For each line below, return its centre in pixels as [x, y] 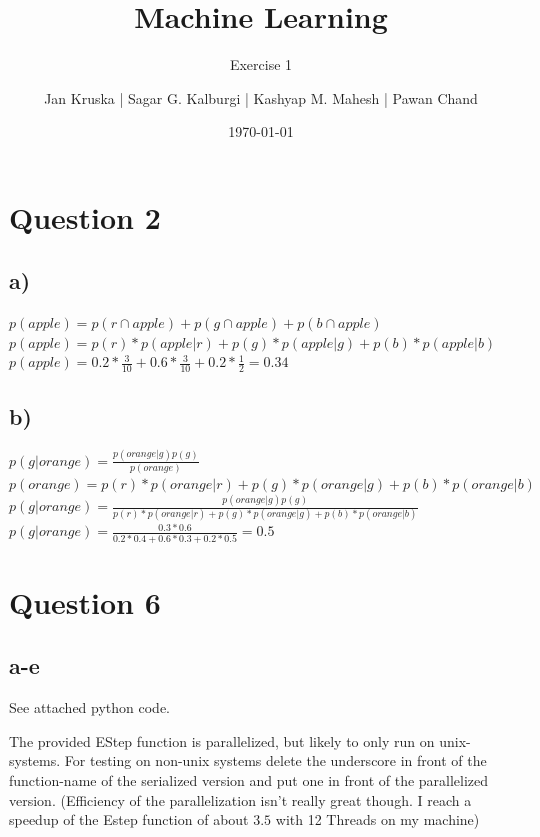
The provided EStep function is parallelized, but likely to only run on [222, 740]
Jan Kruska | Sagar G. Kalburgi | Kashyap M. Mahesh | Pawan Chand [261, 97]
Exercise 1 [261, 64]
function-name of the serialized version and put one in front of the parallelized [249, 780]
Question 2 [85, 216]
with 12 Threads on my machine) [377, 819]
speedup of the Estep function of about [129, 819]
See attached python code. [89, 707]
